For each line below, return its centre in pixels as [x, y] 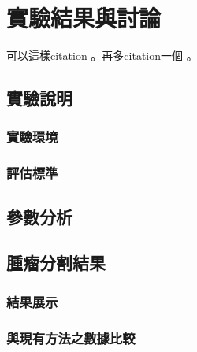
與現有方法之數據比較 [71, 337]
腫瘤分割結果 [56, 263]
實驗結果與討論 [84, 18]
